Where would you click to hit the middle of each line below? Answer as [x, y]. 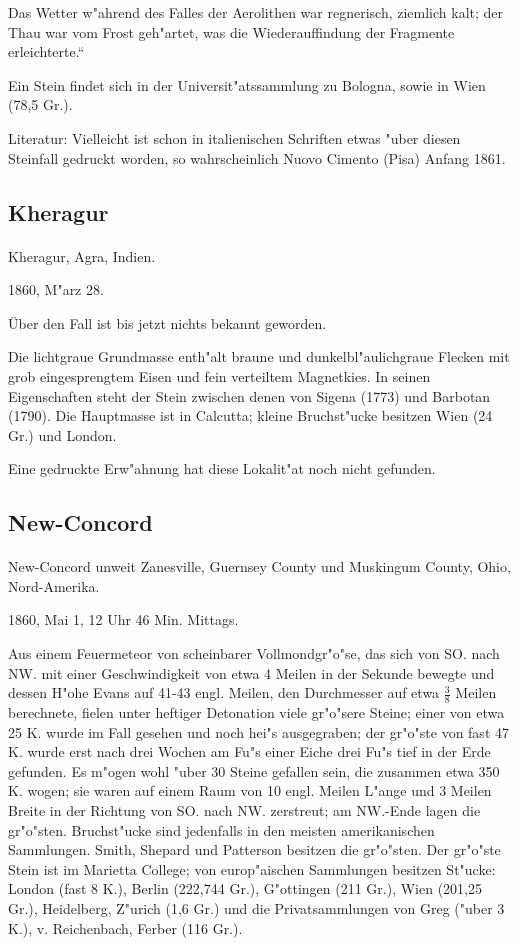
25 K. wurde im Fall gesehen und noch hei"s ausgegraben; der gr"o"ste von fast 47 [258, 731]
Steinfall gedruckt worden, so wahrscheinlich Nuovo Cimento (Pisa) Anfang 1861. [257, 157]
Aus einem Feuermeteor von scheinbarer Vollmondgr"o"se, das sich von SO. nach [254, 653]
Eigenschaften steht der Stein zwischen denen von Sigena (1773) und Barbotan [249, 395]
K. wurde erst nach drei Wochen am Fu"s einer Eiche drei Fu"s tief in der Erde [249, 751]
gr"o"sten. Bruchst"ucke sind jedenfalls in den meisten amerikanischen [221, 829]
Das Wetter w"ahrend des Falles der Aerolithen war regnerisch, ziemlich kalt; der [256, 12]
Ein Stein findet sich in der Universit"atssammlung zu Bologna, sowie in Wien [247, 84]
